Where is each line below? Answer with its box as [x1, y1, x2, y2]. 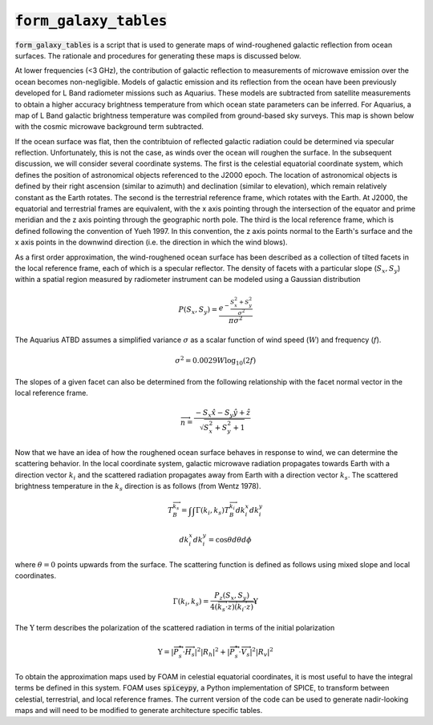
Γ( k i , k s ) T [195, 505, 230, 517]
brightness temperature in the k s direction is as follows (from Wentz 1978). [14, 481, 261, 493]
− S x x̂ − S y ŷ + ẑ [195, 409, 251, 419]
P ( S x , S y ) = [178, 304, 218, 316]
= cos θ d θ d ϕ [208, 535, 253, 545]
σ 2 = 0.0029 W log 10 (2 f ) [175, 355, 257, 367]
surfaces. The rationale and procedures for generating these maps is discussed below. [14, 50, 301, 60]
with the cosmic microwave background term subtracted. [14, 122, 204, 131]
